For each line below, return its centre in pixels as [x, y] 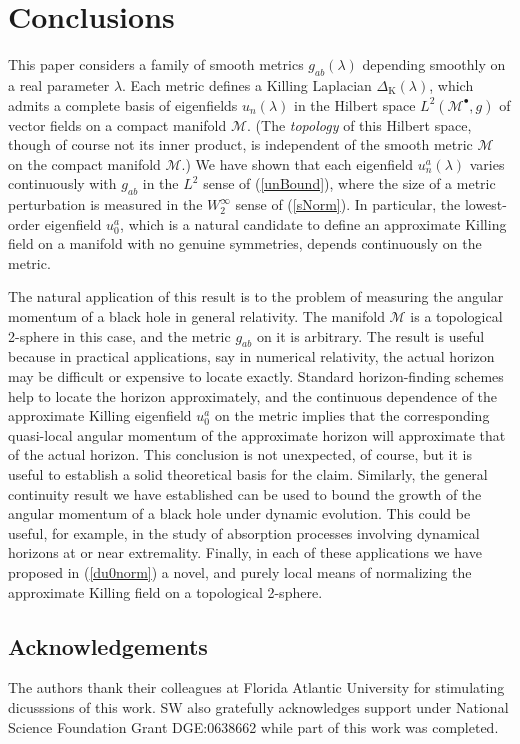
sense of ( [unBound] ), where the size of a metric [349, 183]
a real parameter [59, 84]
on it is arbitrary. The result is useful [370, 335]
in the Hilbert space [354, 104]
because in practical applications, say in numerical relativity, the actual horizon [251, 356]
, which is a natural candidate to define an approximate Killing [313, 223]
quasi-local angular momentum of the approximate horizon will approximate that [257, 434]
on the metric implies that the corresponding [352, 415]
